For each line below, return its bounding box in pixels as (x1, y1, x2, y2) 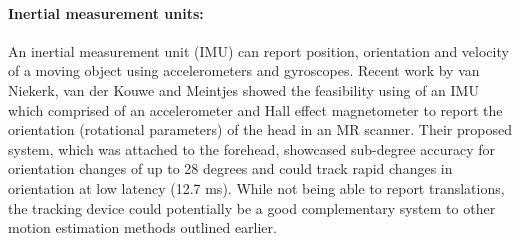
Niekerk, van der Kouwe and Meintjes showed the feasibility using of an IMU (8, 79, 479, 100)
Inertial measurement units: (8, 2, 204, 23)
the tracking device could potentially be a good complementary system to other (8, 197, 496, 218)
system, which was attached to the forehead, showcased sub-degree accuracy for (8, 138, 496, 159)
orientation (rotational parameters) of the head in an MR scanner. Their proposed (8, 119, 512, 140)
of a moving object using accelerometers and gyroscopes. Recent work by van (8, 60, 480, 81)
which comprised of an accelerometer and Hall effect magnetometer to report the (8, 99, 503, 120)
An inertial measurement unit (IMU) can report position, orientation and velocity (8, 40, 509, 61)
